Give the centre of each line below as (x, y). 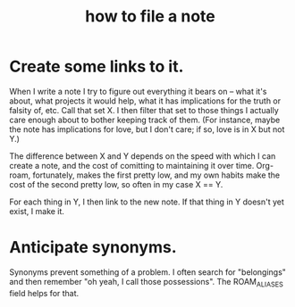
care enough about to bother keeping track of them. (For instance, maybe (145, 120)
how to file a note (150, 17)
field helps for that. (44, 293)
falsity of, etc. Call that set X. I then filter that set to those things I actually (144, 110)
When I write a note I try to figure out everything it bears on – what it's (138, 91)
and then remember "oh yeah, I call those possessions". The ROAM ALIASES (147, 282)
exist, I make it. (37, 211)
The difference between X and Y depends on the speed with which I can (143, 156)
